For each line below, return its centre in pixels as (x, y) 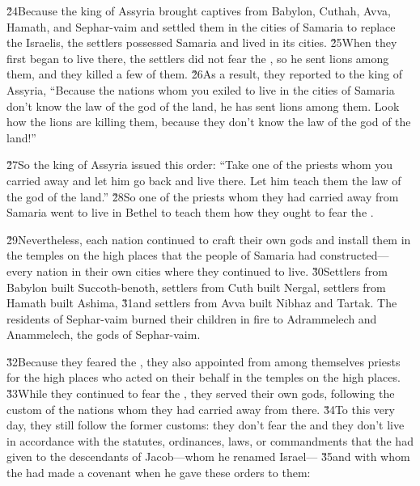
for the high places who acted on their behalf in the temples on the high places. (204, 377)
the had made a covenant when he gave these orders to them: (159, 473)
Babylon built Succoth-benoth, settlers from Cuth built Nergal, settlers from (196, 287)
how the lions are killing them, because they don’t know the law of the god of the (209, 122)
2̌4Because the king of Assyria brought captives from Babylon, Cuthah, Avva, (199, 11)
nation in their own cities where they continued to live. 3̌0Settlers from (212, 270)
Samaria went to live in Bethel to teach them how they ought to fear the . (190, 212)
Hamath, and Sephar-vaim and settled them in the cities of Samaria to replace (201, 26)
